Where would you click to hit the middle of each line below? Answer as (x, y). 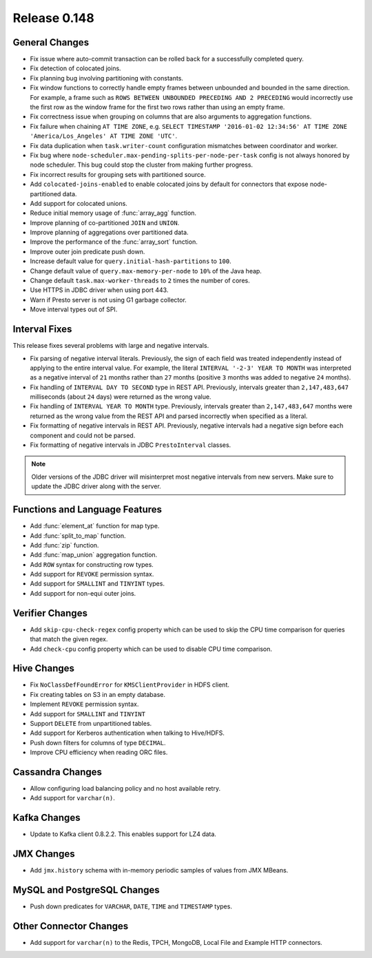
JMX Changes (44, 854)
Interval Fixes (42, 330)
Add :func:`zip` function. (64, 545)
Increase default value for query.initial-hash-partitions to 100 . (131, 261)
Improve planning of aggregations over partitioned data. (109, 232)
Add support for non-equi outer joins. (83, 593)
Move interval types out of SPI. (74, 309)
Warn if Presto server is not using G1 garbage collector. (108, 300)
